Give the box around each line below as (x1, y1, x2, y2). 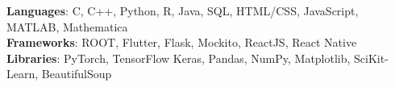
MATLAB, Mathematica (6, 18, 128, 35)
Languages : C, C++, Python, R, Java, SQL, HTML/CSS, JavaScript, (6, 2, 359, 19)
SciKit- (354, 49, 389, 66)
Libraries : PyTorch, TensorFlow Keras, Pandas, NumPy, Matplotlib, (6, 49, 351, 66)
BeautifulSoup (41, 65, 112, 82)
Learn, (6, 65, 39, 82)
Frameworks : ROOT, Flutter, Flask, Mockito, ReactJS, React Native (6, 34, 357, 51)
